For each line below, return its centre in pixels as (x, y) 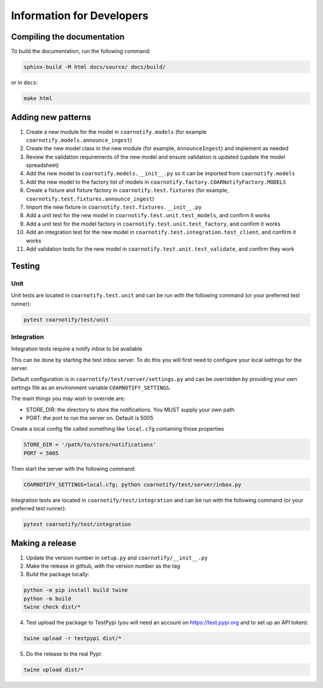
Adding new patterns (51, 118)
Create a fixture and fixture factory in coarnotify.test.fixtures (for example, (127, 190)
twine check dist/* (52, 607)
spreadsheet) (42, 165)
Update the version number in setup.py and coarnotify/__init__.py (117, 558)
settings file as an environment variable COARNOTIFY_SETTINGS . (91, 387)
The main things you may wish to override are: (68, 398)
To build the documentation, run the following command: (81, 51)
